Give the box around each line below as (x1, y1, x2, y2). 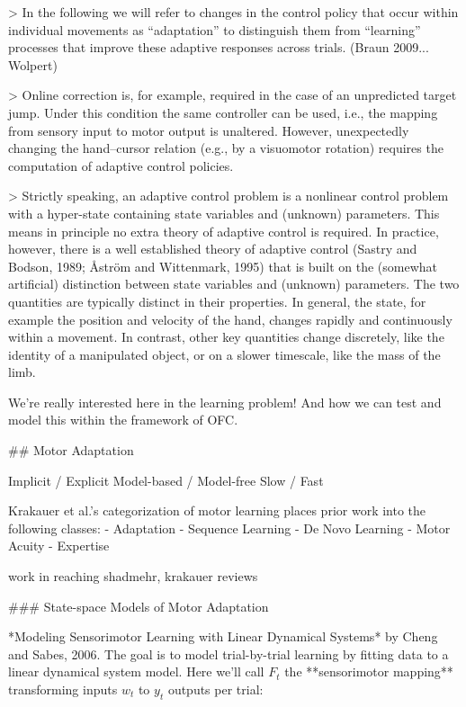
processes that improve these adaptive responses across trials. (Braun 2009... (8, 38, 429, 57)
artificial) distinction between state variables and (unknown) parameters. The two (8, 274, 460, 293)
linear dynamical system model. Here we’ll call (8, 662, 264, 681)
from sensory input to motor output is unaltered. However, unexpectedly (8, 121, 409, 139)
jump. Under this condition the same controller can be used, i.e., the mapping (8, 103, 438, 121)
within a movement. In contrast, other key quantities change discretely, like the (8, 327, 444, 346)
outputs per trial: (167, 680, 264, 698)
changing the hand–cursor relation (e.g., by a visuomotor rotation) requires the (8, 139, 444, 157)
